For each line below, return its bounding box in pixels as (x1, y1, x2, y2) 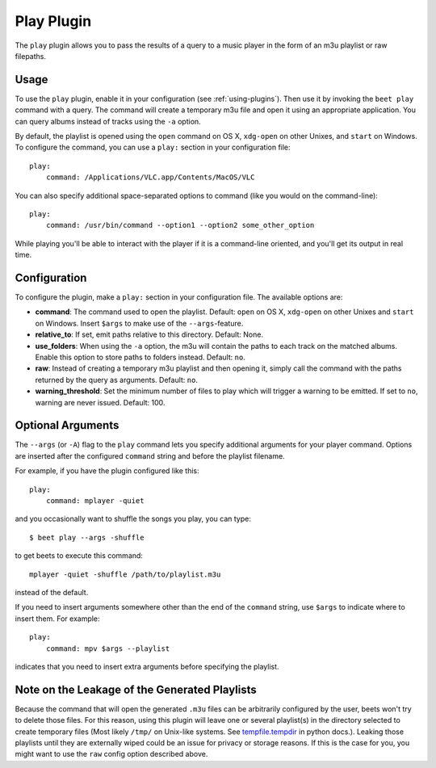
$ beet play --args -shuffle (29, 533, 145, 542)
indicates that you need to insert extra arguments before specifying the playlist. (15, 661, 279, 671)
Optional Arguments (15, 418, 119, 432)
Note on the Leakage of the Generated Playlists (15, 682, 258, 696)
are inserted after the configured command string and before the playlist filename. (15, 451, 286, 460)
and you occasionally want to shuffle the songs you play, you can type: (15, 514, 252, 524)
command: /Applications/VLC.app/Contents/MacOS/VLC (45, 173, 255, 182)
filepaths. (15, 51, 46, 61)
